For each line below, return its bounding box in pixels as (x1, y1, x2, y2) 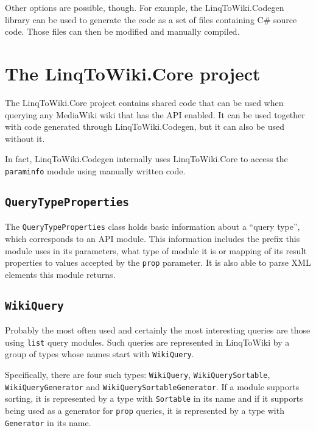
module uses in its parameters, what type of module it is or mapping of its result (5, 244, 307, 257)
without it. (5, 132, 45, 144)
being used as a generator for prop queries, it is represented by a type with (5, 404, 284, 417)
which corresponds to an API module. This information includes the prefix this (5, 232, 300, 244)
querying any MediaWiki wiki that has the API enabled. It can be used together (5, 108, 305, 121)
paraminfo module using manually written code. (5, 164, 186, 177)
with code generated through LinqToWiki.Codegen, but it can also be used (5, 120, 284, 133)
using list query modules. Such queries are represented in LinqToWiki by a (5, 335, 290, 348)
